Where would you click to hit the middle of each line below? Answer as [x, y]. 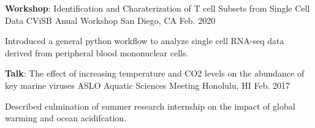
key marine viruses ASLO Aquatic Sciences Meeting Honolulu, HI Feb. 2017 [148, 85]
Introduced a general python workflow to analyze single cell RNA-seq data [145, 41]
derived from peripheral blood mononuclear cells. [97, 52]
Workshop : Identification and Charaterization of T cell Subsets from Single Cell [157, 8]
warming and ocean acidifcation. [66, 118]
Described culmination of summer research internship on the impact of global [150, 106]
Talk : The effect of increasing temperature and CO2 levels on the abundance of [155, 73]
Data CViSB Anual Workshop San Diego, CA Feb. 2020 [110, 20]
